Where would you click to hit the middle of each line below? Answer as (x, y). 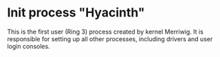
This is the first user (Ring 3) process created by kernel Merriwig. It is (106, 32)
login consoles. (29, 46)
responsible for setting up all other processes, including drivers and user (110, 38)
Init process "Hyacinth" (76, 13)
